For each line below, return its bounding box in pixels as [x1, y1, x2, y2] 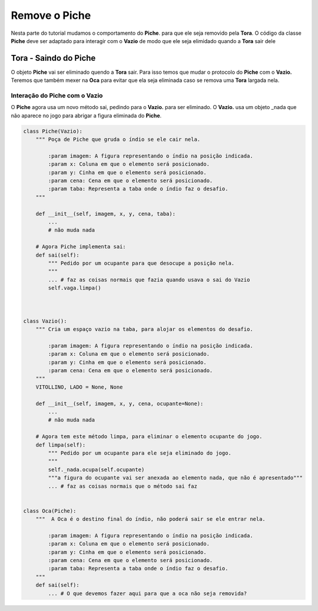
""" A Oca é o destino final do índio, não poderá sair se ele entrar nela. [35, 516, 266, 523]
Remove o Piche [11, 9, 91, 22]
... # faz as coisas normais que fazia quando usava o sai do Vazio [48, 276, 250, 283]
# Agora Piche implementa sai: [35, 244, 126, 250]
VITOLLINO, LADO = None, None [35, 383, 123, 390]
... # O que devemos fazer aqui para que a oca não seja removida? [48, 590, 247, 597]
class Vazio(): [23, 317, 67, 324]
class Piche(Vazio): [23, 127, 82, 134]
